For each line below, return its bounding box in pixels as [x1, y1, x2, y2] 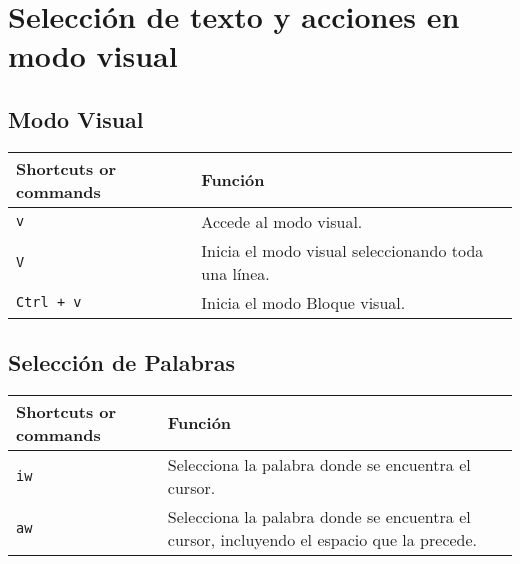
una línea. [201, 261, 270, 285]
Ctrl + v [16, 294, 82, 311]
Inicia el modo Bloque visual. [201, 290, 406, 314]
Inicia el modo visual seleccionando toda [201, 238, 484, 262]
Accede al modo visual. [201, 209, 363, 233]
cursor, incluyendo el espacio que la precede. [167, 527, 478, 551]
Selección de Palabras [8, 347, 236, 378]
